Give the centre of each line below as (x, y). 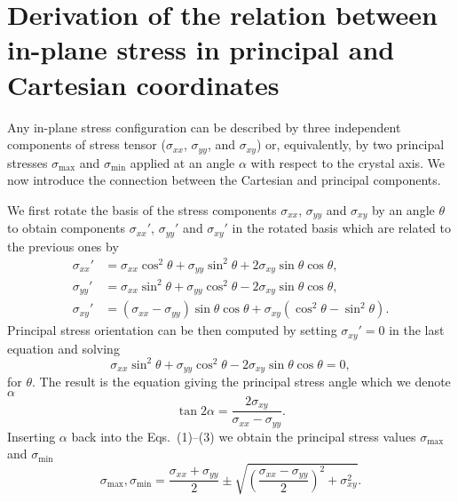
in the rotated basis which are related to (341, 228)
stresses (28, 162)
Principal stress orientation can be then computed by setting (172, 330)
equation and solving (63, 348)
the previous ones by (63, 246)
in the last (417, 330)
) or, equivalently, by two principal (350, 144)
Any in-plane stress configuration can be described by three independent (204, 127)
